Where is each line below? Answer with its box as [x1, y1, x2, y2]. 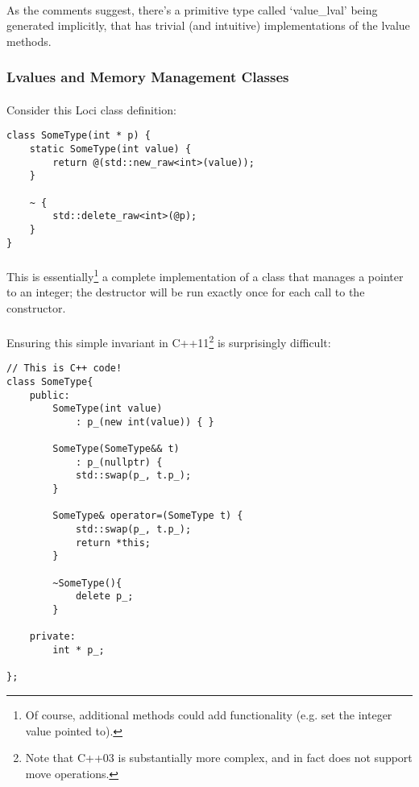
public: [29, 389, 70, 401]
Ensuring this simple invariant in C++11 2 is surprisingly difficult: [6, 331, 331, 350]
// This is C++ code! [6, 362, 122, 375]
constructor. [6, 299, 66, 316]
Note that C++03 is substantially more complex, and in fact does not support [25, 749, 413, 766]
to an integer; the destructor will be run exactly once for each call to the [6, 284, 365, 300]
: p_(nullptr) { [75, 456, 163, 468]
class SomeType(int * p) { [6, 130, 151, 142]
